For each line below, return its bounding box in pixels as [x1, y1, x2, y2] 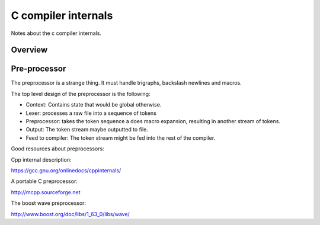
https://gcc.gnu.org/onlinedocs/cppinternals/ [11, 166, 121, 174]
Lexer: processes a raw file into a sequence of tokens [25, 110, 157, 117]
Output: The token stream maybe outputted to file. [25, 126, 148, 133]
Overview [11, 45, 48, 55]
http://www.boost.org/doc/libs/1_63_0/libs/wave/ [11, 210, 130, 217]
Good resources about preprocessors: [11, 145, 104, 152]
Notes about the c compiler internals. [11, 30, 102, 37]
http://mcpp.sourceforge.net [11, 188, 81, 195]
